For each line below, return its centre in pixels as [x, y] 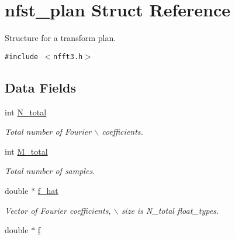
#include [22, 57]
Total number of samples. [50, 171]
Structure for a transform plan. [61, 38]
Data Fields [41, 87]
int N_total [26, 112]
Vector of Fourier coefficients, [58, 210]
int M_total [26, 151]
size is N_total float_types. [170, 210]
